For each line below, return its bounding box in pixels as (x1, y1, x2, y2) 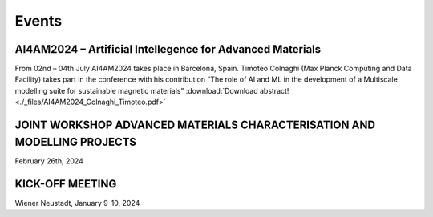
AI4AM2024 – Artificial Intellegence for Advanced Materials (14, 42, 322, 56)
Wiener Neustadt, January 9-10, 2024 (14, 198, 140, 207)
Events (14, 12, 63, 30)
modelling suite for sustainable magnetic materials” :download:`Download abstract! (14, 86, 289, 95)
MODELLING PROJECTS (14, 135, 136, 148)
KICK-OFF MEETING (14, 177, 117, 191)
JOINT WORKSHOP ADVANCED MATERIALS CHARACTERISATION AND (14, 119, 376, 132)
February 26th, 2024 (14, 156, 83, 166)
